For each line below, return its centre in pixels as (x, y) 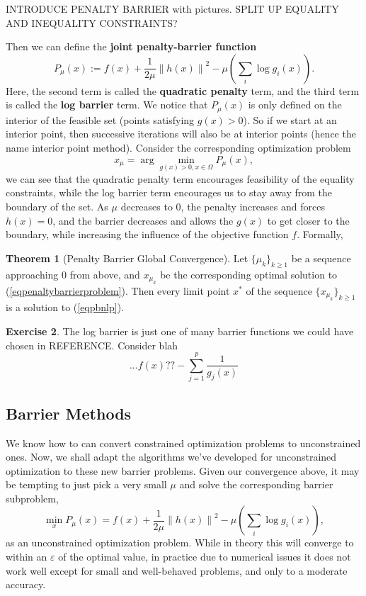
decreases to (147, 207)
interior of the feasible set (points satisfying (100, 119)
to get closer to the (308, 220)
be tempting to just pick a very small (86, 484)
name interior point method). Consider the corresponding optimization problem (178, 148)
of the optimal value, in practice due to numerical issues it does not (205, 557)
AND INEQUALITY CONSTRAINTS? (92, 22)
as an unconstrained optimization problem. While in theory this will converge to (180, 542)
